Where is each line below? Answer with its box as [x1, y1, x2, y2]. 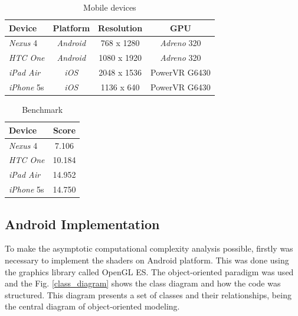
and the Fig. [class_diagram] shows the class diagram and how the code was [5, 277, 281, 289]
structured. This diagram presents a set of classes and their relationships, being [5, 288, 292, 301]
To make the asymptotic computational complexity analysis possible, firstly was [5, 242, 293, 255]
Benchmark [22, 103, 63, 116]
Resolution [98, 21, 143, 34]
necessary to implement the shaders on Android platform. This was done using [5, 253, 289, 266]
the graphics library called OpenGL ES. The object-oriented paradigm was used [5, 265, 294, 278]
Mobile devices [83, 1, 136, 13]
